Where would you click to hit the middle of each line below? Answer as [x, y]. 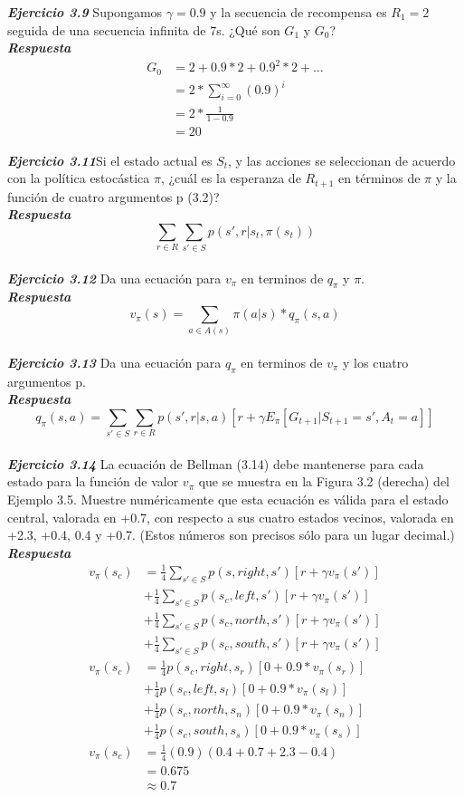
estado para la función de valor [93, 481]
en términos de [379, 178]
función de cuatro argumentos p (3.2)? [114, 196]
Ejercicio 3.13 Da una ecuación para [114, 362]
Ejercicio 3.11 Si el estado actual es [110, 160]
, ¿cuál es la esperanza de [231, 178]
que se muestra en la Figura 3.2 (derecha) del [324, 481]
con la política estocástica [79, 178]
